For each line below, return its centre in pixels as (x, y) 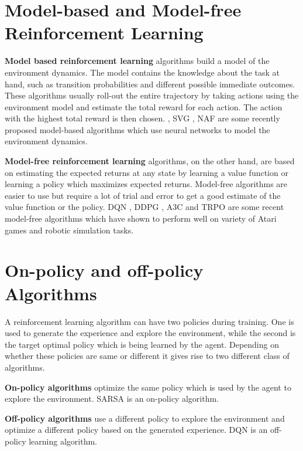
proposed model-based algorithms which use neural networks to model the (137, 129)
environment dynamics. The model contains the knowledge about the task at (142, 72)
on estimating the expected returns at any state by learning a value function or (147, 172)
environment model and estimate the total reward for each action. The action (144, 106)
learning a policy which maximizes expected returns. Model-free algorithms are (146, 184)
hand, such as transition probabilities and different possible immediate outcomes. (150, 84)
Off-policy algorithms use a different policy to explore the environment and (145, 418)
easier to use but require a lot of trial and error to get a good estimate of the (143, 195)
